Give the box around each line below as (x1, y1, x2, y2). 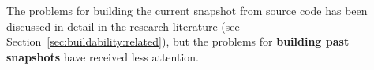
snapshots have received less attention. (6, 48, 199, 64)
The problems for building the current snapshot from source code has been (6, 2, 368, 18)
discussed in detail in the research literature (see (6, 17, 240, 34)
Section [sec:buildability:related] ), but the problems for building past (6, 33, 350, 50)
